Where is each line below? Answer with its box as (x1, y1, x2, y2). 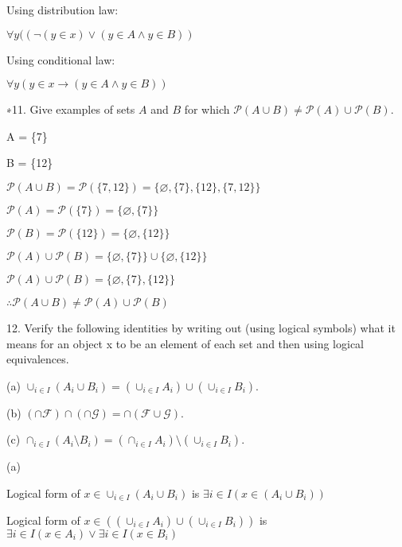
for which (184, 101, 230, 118)
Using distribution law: (6, 2, 119, 17)
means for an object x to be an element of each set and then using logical (6, 335, 365, 351)
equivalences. (6, 351, 69, 367)
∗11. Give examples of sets (6, 101, 135, 118)
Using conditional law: (6, 51, 115, 68)
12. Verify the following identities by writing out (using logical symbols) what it (6, 319, 396, 336)
